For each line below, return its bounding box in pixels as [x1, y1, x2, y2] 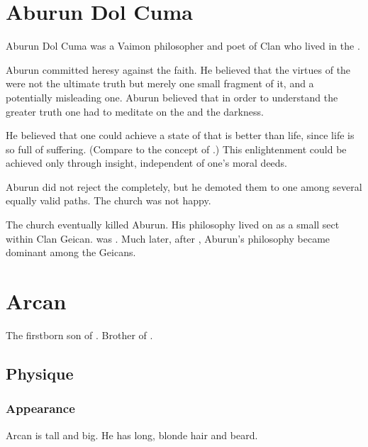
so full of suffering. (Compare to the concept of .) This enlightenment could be [6, 141, 347, 156]
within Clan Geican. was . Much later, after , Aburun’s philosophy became [6, 231, 330, 245]
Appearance [6, 399, 75, 417]
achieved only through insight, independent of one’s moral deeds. [6, 155, 288, 170]
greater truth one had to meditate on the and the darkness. [6, 104, 264, 118]
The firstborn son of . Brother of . [6, 327, 153, 342]
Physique [6, 362, 74, 384]
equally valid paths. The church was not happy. [6, 193, 211, 208]
